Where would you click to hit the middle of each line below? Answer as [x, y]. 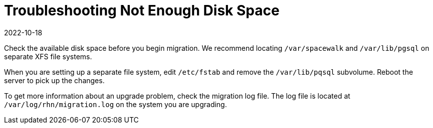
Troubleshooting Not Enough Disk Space [142, 10]
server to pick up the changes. [54, 80]
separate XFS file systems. [48, 56]
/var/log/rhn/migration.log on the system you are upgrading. [116, 104]
